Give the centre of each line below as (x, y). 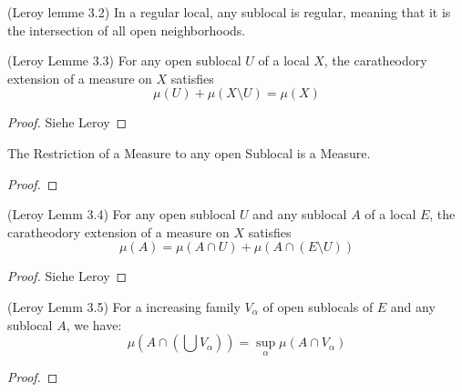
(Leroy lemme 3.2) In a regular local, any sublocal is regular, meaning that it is (229, 12)
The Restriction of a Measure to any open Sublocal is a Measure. (189, 152)
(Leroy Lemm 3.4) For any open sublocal (122, 214)
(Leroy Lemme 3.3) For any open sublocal (124, 60)
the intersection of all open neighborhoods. (127, 30)
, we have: (94, 324)
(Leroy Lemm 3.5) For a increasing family (124, 306)
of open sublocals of (318, 306)
